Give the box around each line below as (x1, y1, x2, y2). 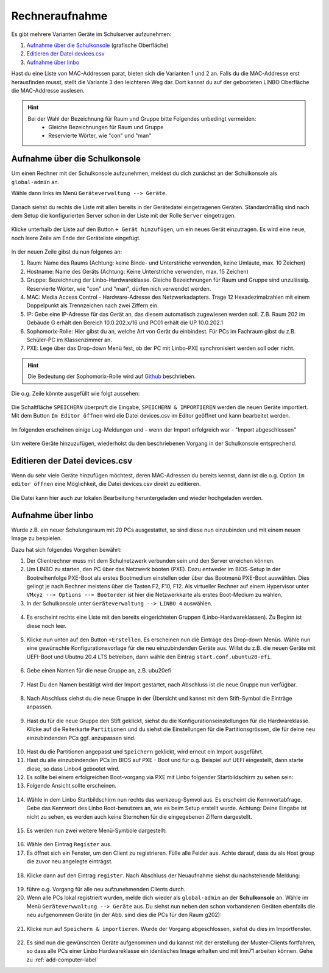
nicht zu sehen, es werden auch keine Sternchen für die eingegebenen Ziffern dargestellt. (26, 813, 252, 820)
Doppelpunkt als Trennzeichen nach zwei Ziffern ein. (26, 302, 159, 309)
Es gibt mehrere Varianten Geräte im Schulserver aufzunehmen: (11, 30, 172, 38)
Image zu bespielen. (11, 535, 62, 542)
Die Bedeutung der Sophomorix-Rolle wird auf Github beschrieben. (27, 372, 196, 380)
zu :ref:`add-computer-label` (26, 956, 99, 963)
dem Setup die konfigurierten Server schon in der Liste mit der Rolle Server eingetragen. (11, 212, 236, 219)
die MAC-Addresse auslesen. (11, 87, 85, 94)
